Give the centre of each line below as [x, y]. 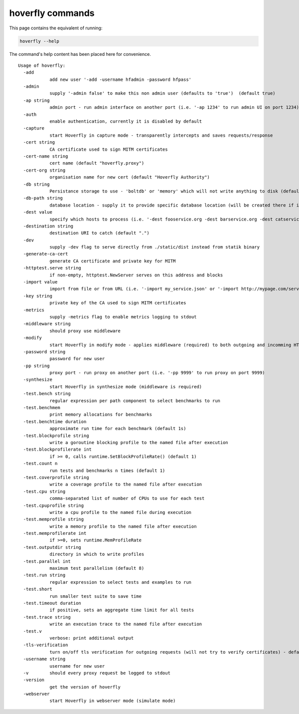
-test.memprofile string [54, 519]
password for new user [77, 359]
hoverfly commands [52, 13]
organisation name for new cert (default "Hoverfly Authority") [130, 177]
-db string [36, 184]
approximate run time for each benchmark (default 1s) [118, 429]
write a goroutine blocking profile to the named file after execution [139, 442]
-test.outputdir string [52, 547]
